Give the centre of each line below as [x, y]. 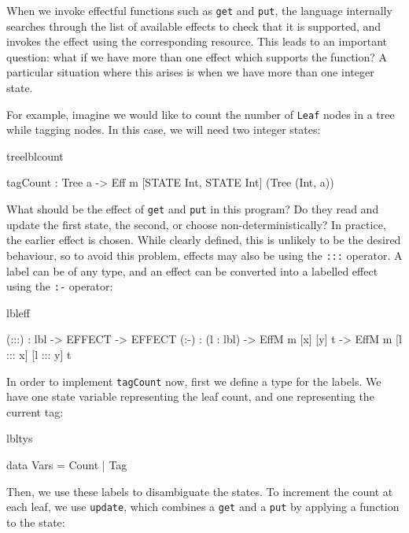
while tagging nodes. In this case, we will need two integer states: [164, 130]
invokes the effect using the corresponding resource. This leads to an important [197, 41]
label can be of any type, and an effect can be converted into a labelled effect [192, 270]
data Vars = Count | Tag [67, 465]
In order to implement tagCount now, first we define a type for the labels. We [194, 381]
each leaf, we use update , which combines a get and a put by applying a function [203, 507]
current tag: [35, 411]
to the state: [36, 522]
